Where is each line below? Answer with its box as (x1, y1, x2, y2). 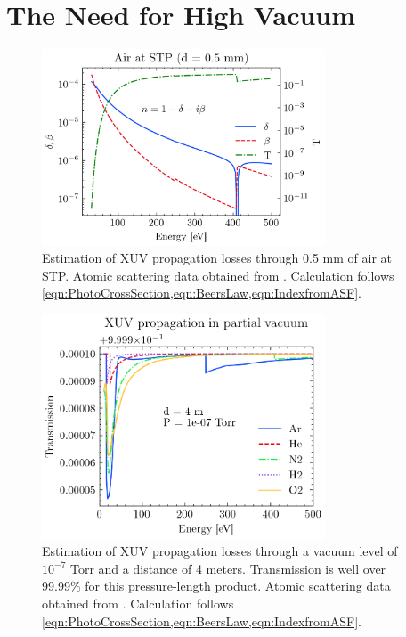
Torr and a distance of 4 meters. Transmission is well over (69, 559, 386, 577)
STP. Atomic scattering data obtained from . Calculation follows (42, 265, 394, 284)
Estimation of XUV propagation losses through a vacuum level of (42, 542, 398, 560)
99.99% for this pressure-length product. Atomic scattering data (42, 576, 391, 595)
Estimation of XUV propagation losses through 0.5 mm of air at (42, 249, 393, 267)
